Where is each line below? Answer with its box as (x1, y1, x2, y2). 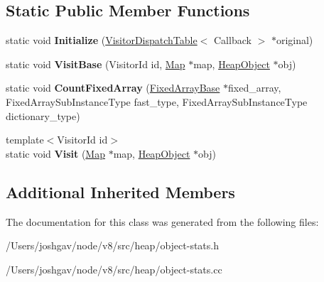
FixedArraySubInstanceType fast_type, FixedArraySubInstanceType (6, 94, 308, 109)
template (6, 132, 44, 147)
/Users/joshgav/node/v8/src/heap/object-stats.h (6, 238, 219, 253)
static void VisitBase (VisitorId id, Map (6, 56, 185, 71)
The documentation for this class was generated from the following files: (6, 214, 319, 229)
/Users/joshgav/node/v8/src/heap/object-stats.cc (6, 261, 222, 276)
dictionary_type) (6, 108, 80, 123)
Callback (214, 33, 252, 48)
